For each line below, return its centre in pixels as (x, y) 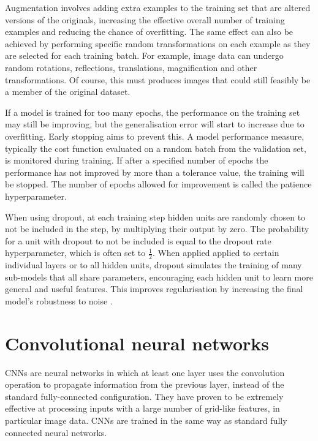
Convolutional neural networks (137, 343)
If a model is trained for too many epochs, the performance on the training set (153, 112)
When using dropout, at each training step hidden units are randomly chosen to (155, 217)
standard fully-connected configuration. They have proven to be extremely (144, 396)
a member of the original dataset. (68, 92)
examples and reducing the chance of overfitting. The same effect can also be (149, 32)
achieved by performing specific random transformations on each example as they (158, 43)
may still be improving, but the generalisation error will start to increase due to (155, 124)
